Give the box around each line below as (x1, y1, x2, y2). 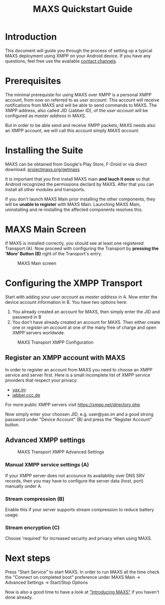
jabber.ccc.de (12, 392, 40, 398)
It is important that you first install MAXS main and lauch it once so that (5, 176, 150, 182)
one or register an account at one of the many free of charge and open (12, 324, 157, 330)
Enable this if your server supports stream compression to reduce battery (5, 506, 154, 512)
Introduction (5, 31, 57, 42)
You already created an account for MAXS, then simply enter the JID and (12, 309, 160, 315)
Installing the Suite (5, 145, 84, 156)
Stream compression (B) (5, 495, 65, 502)
